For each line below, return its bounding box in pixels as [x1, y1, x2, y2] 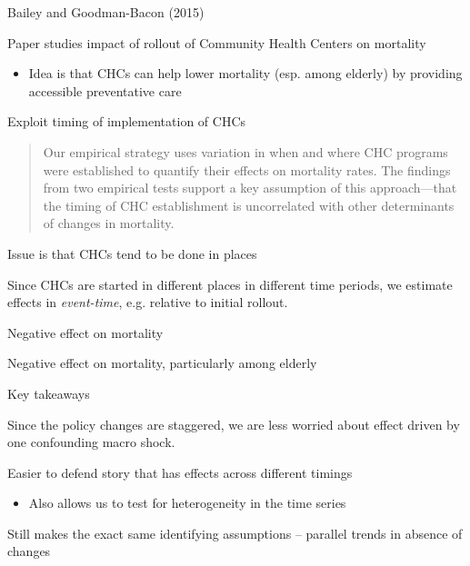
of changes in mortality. [43, 213, 175, 233]
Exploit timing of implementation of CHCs [7, 112, 246, 131]
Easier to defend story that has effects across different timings [7, 462, 353, 482]
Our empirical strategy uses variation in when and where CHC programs [43, 142, 448, 161]
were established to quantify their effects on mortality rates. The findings [43, 160, 451, 179]
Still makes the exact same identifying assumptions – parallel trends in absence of [7, 523, 463, 542]
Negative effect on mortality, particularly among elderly [7, 353, 317, 372]
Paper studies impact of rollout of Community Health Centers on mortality [7, 33, 426, 52]
